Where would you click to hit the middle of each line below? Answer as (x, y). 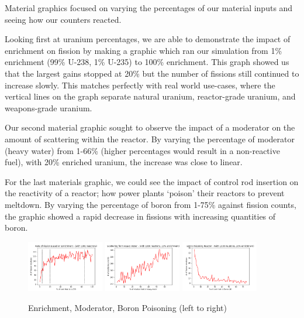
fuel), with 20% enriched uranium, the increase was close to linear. (124, 162)
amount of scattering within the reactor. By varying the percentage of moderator (150, 139)
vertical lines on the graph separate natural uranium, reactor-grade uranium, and (150, 96)
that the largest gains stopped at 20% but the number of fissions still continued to (152, 73)
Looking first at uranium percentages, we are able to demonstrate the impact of (148, 39)
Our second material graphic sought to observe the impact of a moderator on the (150, 127)
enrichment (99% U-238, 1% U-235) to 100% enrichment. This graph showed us (147, 62)
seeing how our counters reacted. (63, 19)
